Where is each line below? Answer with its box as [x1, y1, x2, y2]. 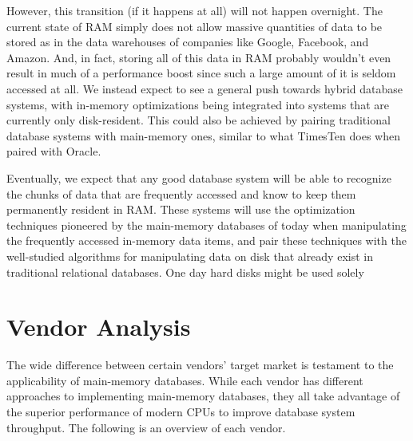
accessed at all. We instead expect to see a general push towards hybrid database [6, 80, 403, 96]
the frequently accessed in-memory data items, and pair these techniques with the [6, 232, 407, 249]
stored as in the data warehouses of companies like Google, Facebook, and [6, 33, 369, 50]
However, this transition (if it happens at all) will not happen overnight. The [6, 2, 383, 18]
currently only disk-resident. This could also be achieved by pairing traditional [6, 112, 391, 128]
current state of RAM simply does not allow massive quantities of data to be [6, 18, 383, 34]
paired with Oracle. [6, 143, 101, 159]
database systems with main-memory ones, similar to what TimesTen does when [6, 127, 400, 144]
